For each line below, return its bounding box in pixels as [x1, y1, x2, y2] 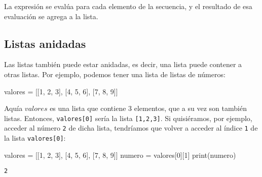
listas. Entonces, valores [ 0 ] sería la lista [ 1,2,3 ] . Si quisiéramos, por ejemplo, [4, 112, 252, 123]
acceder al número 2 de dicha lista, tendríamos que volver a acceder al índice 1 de [4, 123, 258, 133]
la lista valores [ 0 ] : [4, 133, 66, 143]
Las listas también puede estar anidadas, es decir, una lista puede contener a [4, 59, 242, 70]
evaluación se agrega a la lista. [4, 11, 98, 21]
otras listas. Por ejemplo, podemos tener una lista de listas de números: [4, 69, 226, 79]
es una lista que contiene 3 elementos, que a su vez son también [50, 103, 247, 113]
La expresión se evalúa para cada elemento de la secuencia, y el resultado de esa [4, 1, 252, 11]
